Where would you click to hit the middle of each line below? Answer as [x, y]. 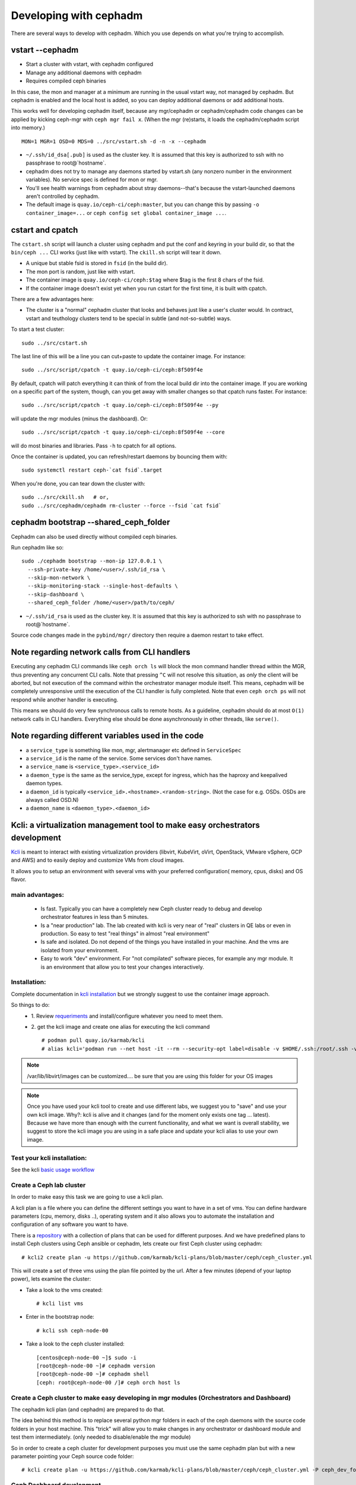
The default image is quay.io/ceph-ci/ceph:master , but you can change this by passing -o [142, 204]
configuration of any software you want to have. [70, 1224]
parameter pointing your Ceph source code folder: [72, 1456]
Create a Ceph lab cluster [48, 1185]
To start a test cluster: [38, 329]
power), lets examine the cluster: [51, 1279]
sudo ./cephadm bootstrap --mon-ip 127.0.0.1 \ [92, 561]
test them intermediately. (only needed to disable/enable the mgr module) [101, 1437]
